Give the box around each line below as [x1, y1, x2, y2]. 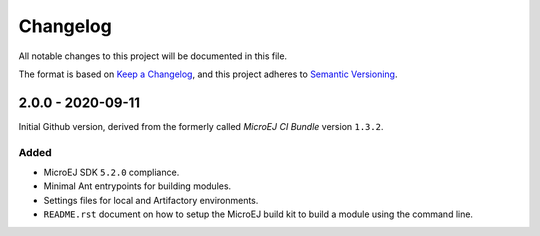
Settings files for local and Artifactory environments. [43, 194, 259, 206]
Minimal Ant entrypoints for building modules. [43, 180, 232, 192]
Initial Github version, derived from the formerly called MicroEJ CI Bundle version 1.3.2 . [18, 120, 384, 132]
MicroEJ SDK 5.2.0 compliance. [43, 166, 180, 178]
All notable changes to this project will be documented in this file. [18, 50, 288, 62]
